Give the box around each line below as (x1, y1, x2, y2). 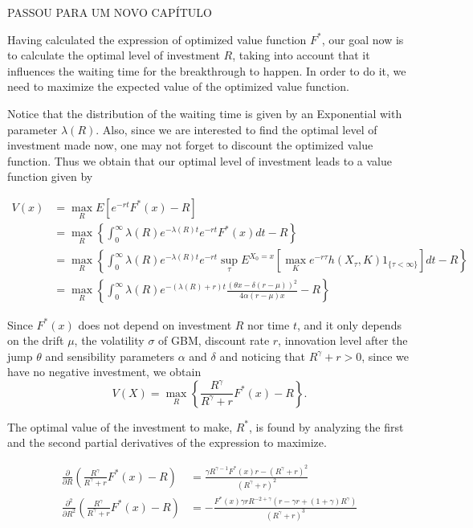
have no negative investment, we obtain (7, 363, 202, 380)
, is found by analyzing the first (249, 418, 404, 435)
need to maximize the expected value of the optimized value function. (7, 78, 349, 95)
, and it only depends (296, 316, 402, 333)
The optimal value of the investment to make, (7, 418, 233, 435)
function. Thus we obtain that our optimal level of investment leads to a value (7, 152, 392, 169)
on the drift (7, 332, 64, 349)
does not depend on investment (78, 316, 232, 333)
